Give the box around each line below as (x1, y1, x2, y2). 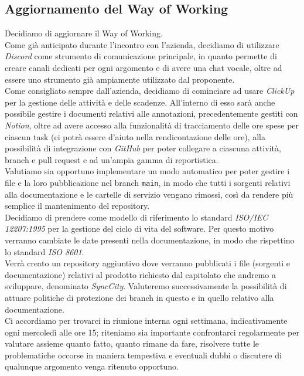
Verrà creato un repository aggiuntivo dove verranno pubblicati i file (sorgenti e (5, 257, 291, 269)
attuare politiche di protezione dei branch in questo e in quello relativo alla (5, 291, 274, 303)
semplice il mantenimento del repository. (5, 199, 150, 212)
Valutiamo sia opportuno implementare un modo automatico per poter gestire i (5, 165, 290, 177)
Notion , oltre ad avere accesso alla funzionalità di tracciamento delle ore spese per (5, 118, 299, 131)
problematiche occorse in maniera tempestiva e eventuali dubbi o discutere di (5, 348, 282, 361)
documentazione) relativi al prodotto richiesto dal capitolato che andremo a (5, 268, 276, 280)
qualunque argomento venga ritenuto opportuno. (5, 360, 179, 372)
